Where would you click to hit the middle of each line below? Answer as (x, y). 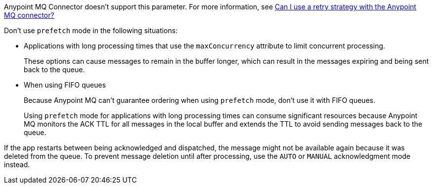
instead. (17, 164)
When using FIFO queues (65, 85)
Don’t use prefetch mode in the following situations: (91, 30)
